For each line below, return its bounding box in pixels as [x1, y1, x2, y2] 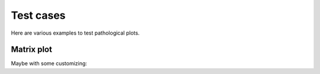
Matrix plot [11, 45, 53, 55]
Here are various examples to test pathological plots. [11, 29, 140, 36]
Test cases [11, 9, 66, 22]
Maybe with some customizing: [11, 60, 87, 67]
